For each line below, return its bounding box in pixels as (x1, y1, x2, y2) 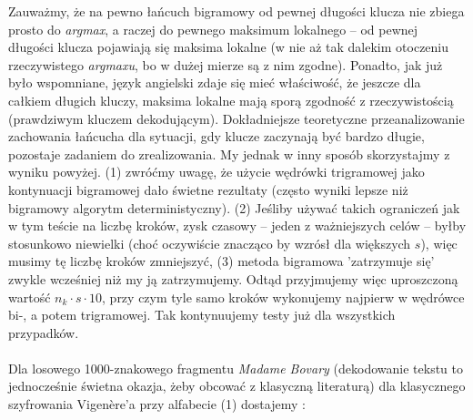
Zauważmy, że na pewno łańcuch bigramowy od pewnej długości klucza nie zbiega (8, 2, 465, 20)
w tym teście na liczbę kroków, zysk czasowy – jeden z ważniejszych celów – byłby (8, 216, 467, 235)
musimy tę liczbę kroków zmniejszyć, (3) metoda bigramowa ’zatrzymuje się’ (8, 251, 435, 271)
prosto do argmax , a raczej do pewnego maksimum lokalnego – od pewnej (8, 19, 418, 38)
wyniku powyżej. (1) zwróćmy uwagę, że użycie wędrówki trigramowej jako (8, 162, 425, 181)
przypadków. (8, 323, 79, 342)
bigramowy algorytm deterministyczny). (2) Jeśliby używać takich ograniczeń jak (8, 198, 460, 217)
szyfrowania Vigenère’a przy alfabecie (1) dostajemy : (8, 394, 306, 414)
